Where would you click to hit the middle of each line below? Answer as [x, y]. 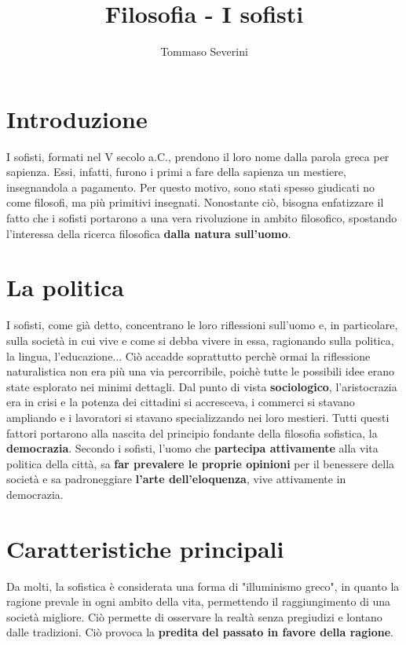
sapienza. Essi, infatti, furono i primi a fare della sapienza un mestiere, [176, 172]
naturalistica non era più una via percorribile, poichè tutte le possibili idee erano [201, 371]
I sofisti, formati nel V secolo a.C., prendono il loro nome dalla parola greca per [198, 156]
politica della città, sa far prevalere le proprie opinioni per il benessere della [201, 463]
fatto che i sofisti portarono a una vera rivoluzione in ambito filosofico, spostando [202, 218]
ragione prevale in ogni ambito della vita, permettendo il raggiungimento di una [199, 601]
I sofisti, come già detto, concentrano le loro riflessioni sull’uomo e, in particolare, [202, 325]
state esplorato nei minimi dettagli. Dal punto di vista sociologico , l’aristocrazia [202, 386]
